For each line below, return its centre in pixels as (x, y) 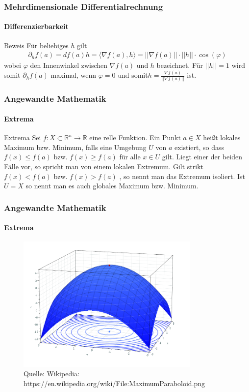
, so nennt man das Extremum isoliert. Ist (182, 176)
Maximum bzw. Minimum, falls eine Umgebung (75, 147)
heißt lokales (222, 137)
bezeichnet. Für (180, 65)
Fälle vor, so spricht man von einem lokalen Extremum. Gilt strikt (104, 166)
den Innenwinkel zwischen (69, 65)
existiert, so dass (199, 147)
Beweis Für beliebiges (36, 45)
